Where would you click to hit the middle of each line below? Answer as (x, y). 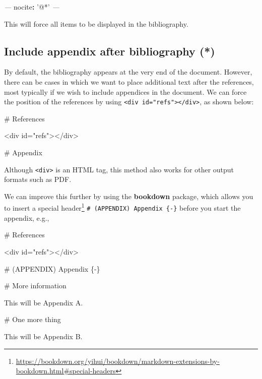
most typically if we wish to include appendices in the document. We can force (125, 91)
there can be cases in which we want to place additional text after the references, (129, 81)
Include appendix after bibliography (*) (110, 51)
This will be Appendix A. (44, 302)
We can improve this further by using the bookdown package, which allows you (129, 196)
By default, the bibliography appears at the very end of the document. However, (128, 72)
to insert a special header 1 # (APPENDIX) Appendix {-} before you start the (122, 207)
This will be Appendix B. (43, 336)
